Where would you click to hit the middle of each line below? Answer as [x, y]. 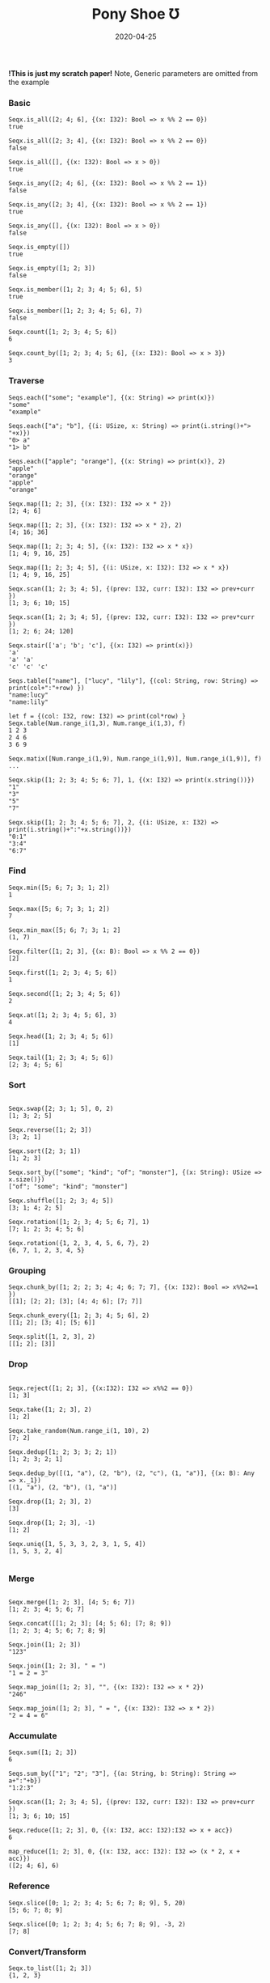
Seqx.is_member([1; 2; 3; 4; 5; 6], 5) [76, 290]
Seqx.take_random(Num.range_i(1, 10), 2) [79, 1430]
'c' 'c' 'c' [28, 667]
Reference [29, 1886]
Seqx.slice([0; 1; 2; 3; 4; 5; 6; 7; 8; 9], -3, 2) [97, 1924]
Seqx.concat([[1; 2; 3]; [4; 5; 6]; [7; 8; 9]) [90, 1624]
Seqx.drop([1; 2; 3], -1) [52, 1523]
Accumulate [33, 1735]
